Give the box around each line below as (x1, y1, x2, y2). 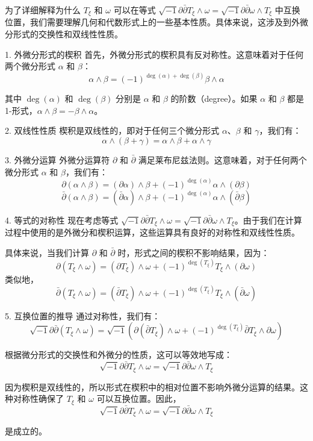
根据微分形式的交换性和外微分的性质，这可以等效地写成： (5, 348, 232, 361)
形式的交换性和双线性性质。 (13, 28, 123, 40)
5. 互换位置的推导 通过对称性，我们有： (5, 309, 161, 322)
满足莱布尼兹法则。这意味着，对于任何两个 (138, 154, 307, 166)
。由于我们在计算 (234, 213, 302, 226)
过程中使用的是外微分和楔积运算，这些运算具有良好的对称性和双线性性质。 (5, 226, 300, 239)
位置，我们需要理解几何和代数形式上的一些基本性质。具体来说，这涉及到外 (5, 16, 300, 28)
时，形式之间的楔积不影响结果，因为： (117, 246, 270, 258)
